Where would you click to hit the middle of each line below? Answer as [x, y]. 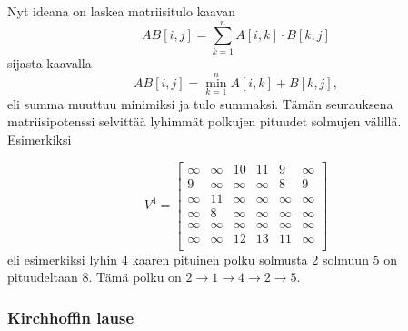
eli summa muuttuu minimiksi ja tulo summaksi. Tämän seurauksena [200, 103]
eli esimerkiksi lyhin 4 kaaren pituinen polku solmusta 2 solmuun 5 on [203, 259]
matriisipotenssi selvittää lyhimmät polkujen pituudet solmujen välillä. [204, 121]
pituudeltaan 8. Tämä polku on [95, 277]
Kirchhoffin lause [71, 317]
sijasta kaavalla [50, 62]
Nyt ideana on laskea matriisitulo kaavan [122, 11]
